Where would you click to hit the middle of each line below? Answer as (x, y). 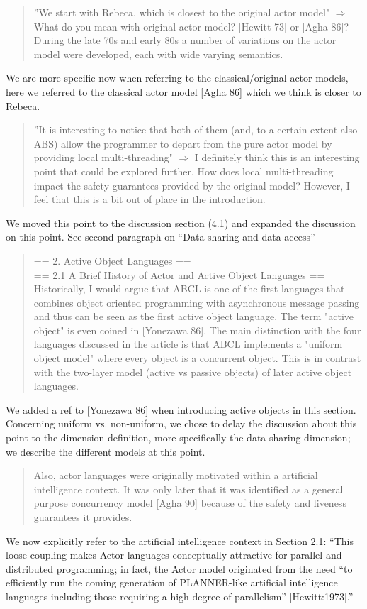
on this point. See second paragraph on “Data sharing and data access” (160, 237)
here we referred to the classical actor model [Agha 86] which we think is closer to (183, 91)
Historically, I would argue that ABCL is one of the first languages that (189, 289)
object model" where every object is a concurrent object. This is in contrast (197, 358)
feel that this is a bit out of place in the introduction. (149, 199)
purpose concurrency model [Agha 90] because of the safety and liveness (190, 503)
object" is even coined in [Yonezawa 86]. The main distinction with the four (197, 330)
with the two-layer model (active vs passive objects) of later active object (193, 372)
